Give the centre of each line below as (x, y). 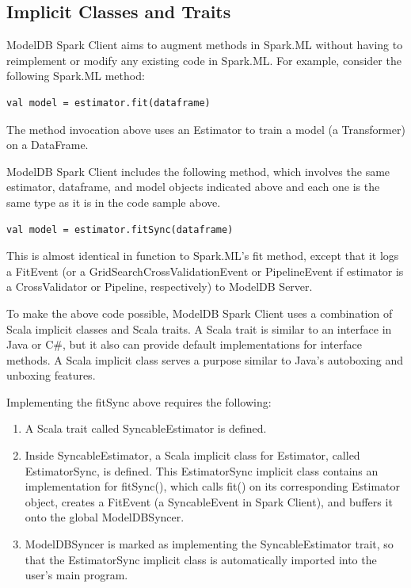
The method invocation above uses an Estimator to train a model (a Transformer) (206, 129)
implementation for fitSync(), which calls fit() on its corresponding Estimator (212, 486)
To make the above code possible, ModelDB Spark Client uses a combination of (200, 313)
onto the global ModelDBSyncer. (105, 517)
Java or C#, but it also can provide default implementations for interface (184, 344)
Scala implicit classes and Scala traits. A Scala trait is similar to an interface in (199, 328)
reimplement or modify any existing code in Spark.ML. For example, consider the (204, 60)
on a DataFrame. (48, 145)
